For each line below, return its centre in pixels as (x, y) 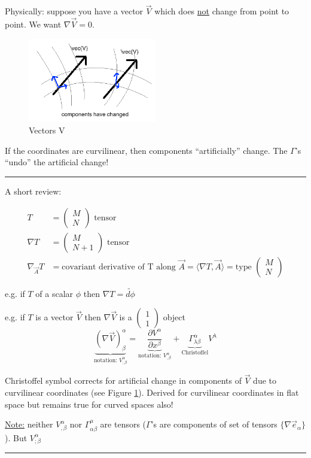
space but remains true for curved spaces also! (89, 404)
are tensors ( (123, 424)
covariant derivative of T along (119, 267)
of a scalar (54, 293)
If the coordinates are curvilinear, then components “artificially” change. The (146, 150)
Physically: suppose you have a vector (74, 11)
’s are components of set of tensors (214, 424)
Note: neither (29, 424)
